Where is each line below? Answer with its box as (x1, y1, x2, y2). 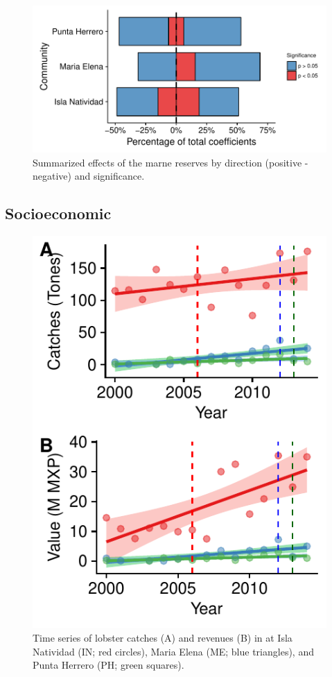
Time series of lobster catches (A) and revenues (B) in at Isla (33, 630, 292, 644)
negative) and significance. (33, 169, 145, 183)
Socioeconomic (5, 203, 112, 224)
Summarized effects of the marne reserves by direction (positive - (33, 155, 308, 169)
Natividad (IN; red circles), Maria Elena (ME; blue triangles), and (33, 644, 314, 658)
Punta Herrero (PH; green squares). (33, 658, 184, 672)
